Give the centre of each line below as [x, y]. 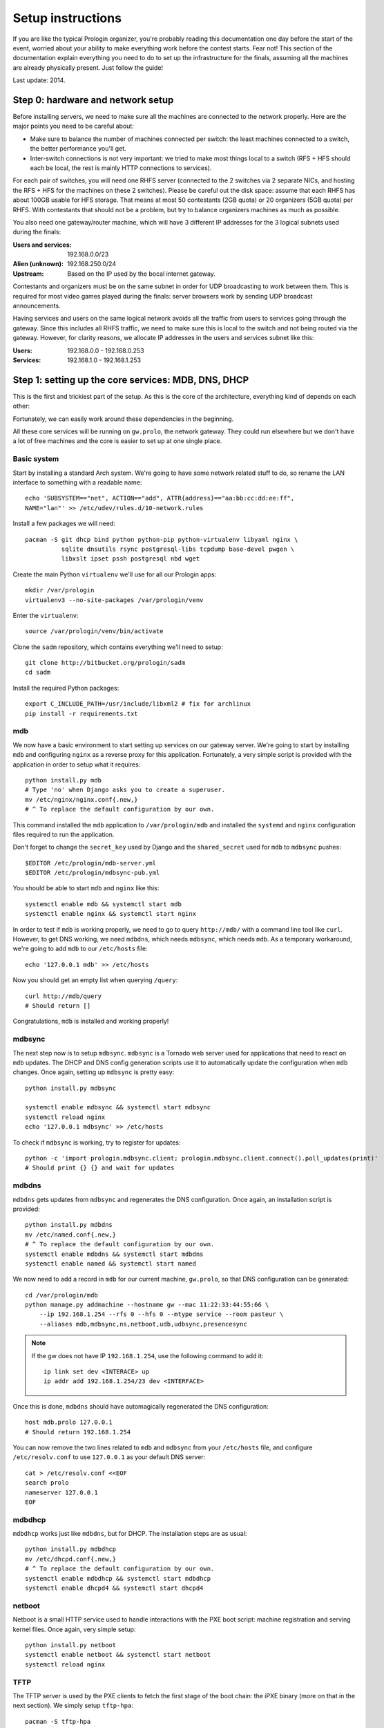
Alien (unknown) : [38, 264]
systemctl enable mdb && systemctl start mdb [104, 904]
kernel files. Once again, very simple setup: [74, 1629]
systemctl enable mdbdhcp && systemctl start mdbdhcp [118, 1578]
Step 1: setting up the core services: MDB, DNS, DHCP [131, 380]
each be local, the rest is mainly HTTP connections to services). [121, 168]
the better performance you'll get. [78, 149]
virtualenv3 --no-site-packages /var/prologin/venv [114, 600]
